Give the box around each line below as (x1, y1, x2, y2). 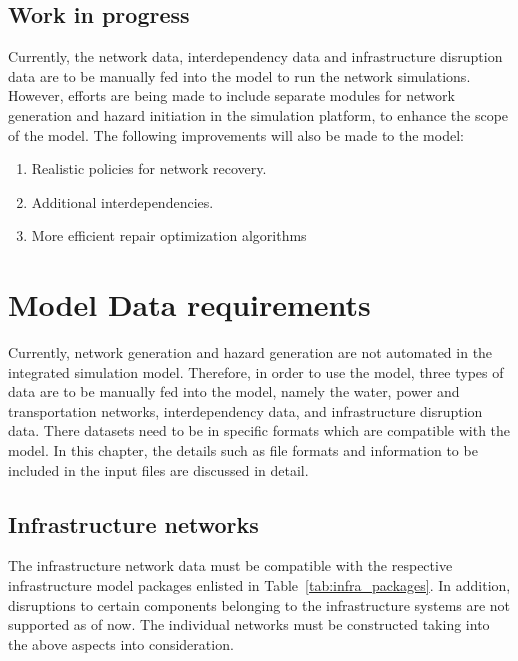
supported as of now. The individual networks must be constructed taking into (8, 614, 490, 635)
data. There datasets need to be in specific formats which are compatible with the (8, 420, 511, 441)
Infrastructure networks (8, 508, 259, 539)
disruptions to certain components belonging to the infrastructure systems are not (8, 594, 511, 615)
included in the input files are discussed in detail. (8, 459, 309, 480)
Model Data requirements (8, 284, 371, 325)
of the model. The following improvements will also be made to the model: (8, 124, 464, 145)
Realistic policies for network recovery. (31, 158, 267, 179)
